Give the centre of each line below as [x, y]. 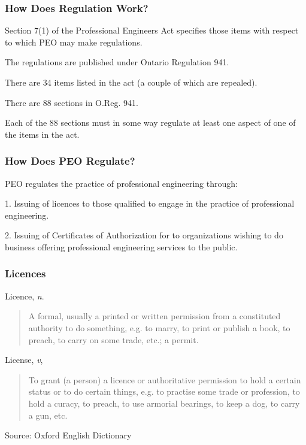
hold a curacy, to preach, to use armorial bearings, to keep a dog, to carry [164, 403]
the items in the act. [42, 134]
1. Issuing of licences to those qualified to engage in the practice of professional [150, 203]
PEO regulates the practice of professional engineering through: [121, 183]
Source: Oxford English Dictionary [68, 435]
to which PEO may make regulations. [74, 42]
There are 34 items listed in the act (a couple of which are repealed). [131, 82]
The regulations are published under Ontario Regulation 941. [117, 62]
